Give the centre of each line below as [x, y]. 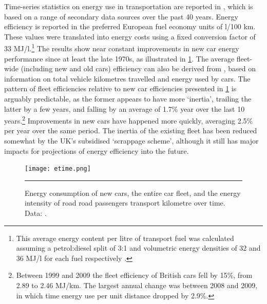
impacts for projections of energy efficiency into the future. [97, 150]
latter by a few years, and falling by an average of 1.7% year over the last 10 [125, 108]
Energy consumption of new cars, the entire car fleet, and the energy [133, 192]
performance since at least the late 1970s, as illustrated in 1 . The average [119, 58]
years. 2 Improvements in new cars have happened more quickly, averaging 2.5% [129, 120]
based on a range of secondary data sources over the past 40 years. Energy [121, 16]
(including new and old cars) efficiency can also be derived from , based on [138, 68]
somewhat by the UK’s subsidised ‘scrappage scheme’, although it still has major [131, 141]
